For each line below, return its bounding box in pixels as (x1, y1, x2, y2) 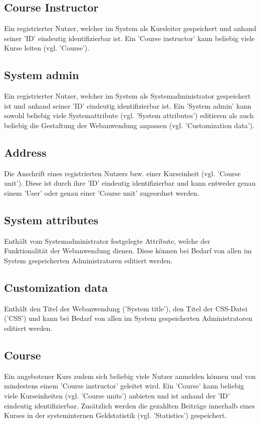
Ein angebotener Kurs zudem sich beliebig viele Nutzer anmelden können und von (4, 370, 256, 381)
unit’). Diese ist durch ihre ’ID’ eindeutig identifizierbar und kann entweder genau (4, 178, 256, 188)
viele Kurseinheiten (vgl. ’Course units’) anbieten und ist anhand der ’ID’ (4, 390, 230, 400)
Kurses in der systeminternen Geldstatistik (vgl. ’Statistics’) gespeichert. (4, 410, 227, 420)
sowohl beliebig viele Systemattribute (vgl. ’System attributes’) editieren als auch (4, 110, 254, 121)
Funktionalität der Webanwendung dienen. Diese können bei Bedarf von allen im (4, 245, 252, 256)
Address (4, 144, 47, 160)
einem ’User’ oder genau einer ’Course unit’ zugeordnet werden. (4, 187, 199, 198)
